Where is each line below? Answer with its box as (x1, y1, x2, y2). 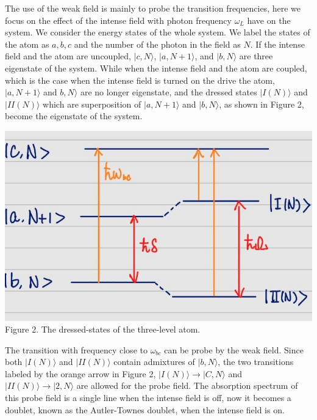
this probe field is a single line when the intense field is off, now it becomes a (5, 391, 291, 404)
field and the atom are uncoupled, (5, 50, 131, 62)
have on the (247, 13, 291, 26)
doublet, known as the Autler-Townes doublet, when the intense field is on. (5, 403, 285, 416)
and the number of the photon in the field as (74, 37, 241, 50)
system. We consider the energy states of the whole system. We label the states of (5, 26, 310, 39)
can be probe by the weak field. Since (164, 343, 304, 356)
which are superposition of (43, 97, 141, 110)
